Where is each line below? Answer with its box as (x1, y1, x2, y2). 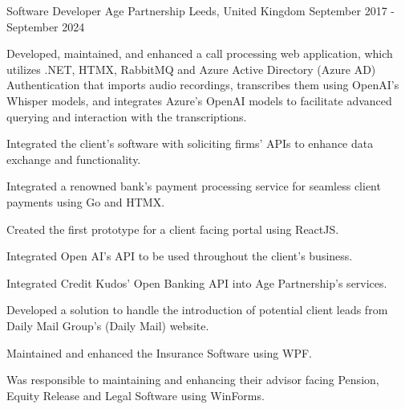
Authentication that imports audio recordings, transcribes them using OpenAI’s (6, 76, 399, 93)
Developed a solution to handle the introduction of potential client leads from (6, 301, 388, 318)
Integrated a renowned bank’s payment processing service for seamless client (6, 178, 381, 194)
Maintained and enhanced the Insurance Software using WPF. (6, 344, 312, 361)
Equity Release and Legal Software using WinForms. (6, 387, 265, 403)
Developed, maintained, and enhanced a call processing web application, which (6, 45, 393, 62)
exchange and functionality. (6, 150, 141, 167)
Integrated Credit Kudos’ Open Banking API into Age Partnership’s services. (6, 274, 387, 291)
